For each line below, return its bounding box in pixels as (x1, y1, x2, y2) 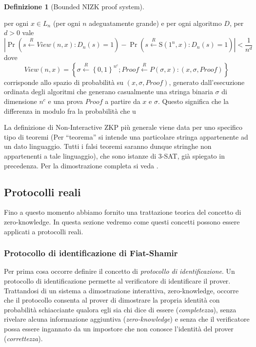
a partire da (105, 96, 140, 106)
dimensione (4, 96, 37, 106)
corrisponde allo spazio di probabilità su (4, 77, 123, 87)
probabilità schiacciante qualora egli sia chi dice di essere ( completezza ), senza (4, 304, 236, 314)
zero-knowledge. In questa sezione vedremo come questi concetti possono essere (4, 216, 240, 226)
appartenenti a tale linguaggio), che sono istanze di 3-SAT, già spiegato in (4, 151, 225, 161)
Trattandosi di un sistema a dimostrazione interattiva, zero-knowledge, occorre (4, 285, 239, 295)
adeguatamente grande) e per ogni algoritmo (89, 18, 222, 28)
